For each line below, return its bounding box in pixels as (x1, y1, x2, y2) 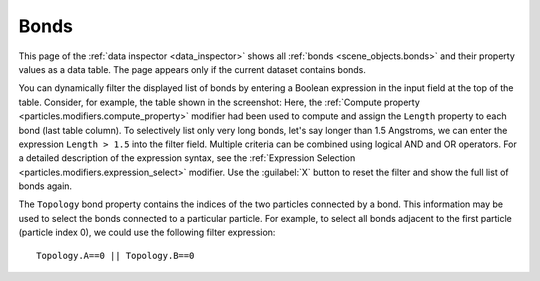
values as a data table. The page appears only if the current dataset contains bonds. (18, 63, 367, 75)
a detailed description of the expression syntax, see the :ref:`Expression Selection (18, 152, 356, 164)
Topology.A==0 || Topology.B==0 (36, 250, 195, 261)
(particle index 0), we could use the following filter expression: (18, 226, 276, 239)
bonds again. (18, 180, 73, 192)
